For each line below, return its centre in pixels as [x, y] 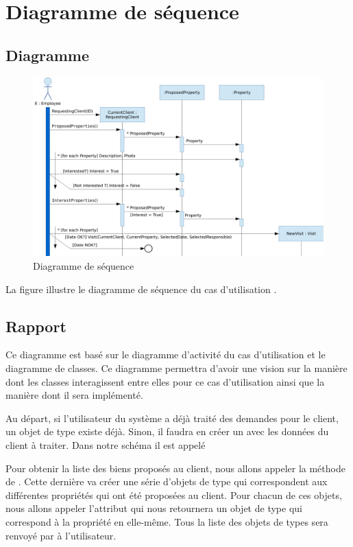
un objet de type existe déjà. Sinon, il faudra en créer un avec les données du [167, 431]
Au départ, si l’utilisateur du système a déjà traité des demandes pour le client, [172, 418]
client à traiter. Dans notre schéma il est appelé [106, 444]
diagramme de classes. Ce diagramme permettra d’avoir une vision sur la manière [176, 368]
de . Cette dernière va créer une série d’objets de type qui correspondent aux [167, 481]
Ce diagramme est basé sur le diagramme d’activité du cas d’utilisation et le [166, 354]
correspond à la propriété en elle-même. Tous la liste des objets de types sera [167, 521]
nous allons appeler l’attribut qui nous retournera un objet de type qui [154, 508]
